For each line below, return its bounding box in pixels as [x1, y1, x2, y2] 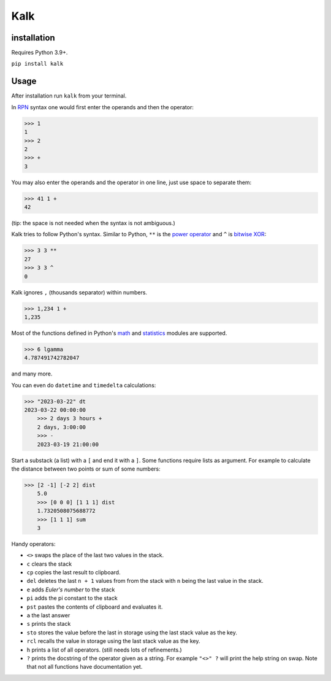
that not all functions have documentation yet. [26, 663, 143, 671]
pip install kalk [11, 60, 64, 67]
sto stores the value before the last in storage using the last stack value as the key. [26, 629, 237, 636]
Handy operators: [11, 540, 56, 547]
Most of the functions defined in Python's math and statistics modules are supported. [11, 329, 227, 337]
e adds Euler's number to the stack [26, 586, 115, 593]
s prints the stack [26, 620, 71, 628]
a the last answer [26, 612, 70, 619]
